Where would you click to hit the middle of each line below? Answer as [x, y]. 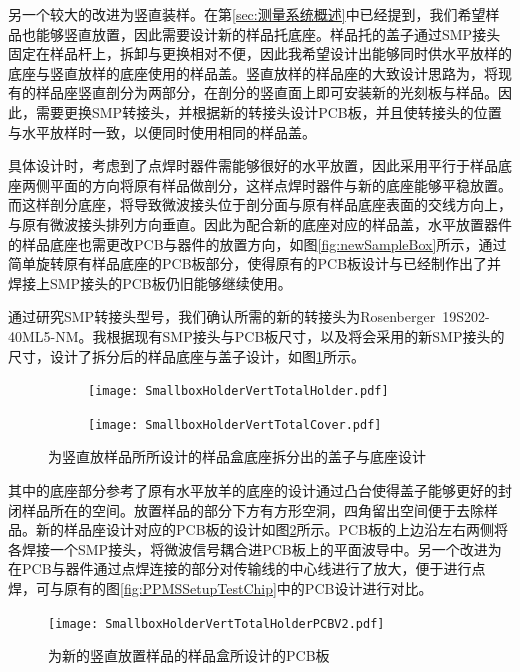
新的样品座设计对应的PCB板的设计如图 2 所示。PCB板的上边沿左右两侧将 [272, 529]
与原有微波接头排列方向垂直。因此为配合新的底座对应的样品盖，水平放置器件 [260, 223]
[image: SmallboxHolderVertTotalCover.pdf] [235, 424]
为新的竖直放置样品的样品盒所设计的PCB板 [189, 655]
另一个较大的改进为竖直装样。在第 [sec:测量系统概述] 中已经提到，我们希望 [247, 14]
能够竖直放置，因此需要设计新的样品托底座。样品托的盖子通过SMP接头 [268, 33]
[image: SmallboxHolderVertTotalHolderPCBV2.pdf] [216, 623]
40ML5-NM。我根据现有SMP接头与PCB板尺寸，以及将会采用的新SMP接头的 [256, 335]
